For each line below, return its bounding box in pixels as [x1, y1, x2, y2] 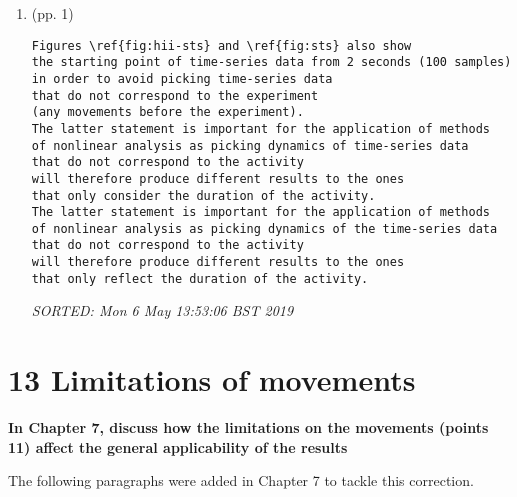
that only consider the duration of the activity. [31, 188, 376, 203]
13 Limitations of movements [8, 359, 416, 400]
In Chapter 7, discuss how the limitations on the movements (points [8, 417, 489, 438]
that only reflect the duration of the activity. [31, 271, 369, 286]
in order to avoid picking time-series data [31, 71, 333, 86]
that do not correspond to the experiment [31, 88, 319, 103]
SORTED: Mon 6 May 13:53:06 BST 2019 [31, 300, 294, 321]
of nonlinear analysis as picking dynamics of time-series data [31, 138, 469, 153]
